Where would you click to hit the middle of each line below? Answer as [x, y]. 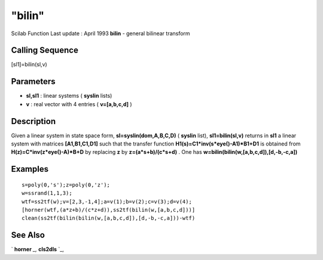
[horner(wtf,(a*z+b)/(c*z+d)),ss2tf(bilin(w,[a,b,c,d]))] [109, 210]
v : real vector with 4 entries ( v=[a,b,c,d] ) [79, 104]
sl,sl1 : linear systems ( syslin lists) [69, 96]
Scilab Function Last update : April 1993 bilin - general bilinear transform [101, 33]
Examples [30, 169]
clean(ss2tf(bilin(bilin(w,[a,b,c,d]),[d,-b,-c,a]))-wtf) [109, 218]
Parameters [33, 81]
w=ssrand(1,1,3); [47, 193]
